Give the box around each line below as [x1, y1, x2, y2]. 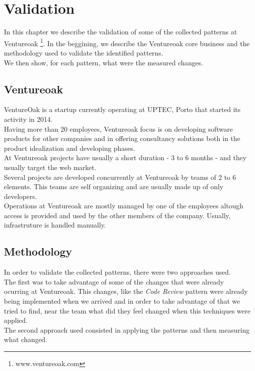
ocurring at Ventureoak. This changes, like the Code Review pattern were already [4, 286, 248, 296]
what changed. [4, 334, 48, 344]
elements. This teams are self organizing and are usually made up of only [4, 181, 224, 192]
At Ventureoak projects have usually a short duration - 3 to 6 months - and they [4, 152, 247, 163]
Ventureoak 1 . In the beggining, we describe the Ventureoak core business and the [4, 36, 250, 48]
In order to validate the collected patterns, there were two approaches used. [4, 267, 231, 277]
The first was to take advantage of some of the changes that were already [4, 276, 224, 286]
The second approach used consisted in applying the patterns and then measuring [4, 324, 250, 335]
